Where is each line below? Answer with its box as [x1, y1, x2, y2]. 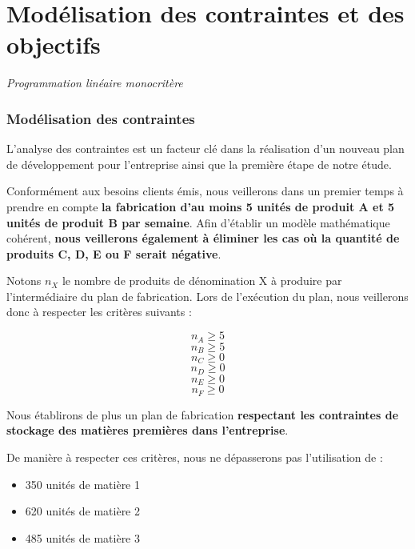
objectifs [6, 28, 101, 61]
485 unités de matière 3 [25, 529, 141, 546]
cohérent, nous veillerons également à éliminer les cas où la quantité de [6, 230, 400, 246]
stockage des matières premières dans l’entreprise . [6, 422, 289, 439]
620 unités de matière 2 [25, 503, 141, 519]
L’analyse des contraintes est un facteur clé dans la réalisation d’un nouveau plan [6, 140, 405, 157]
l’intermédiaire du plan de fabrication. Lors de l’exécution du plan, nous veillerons [6, 287, 409, 304]
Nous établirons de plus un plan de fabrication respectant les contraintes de [6, 406, 399, 423]
